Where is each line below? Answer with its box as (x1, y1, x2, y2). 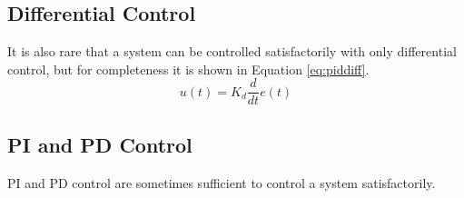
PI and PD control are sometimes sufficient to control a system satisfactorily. (7, 173, 436, 192)
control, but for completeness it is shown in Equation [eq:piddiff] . (7, 59, 370, 78)
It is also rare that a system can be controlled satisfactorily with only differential (7, 42, 457, 61)
